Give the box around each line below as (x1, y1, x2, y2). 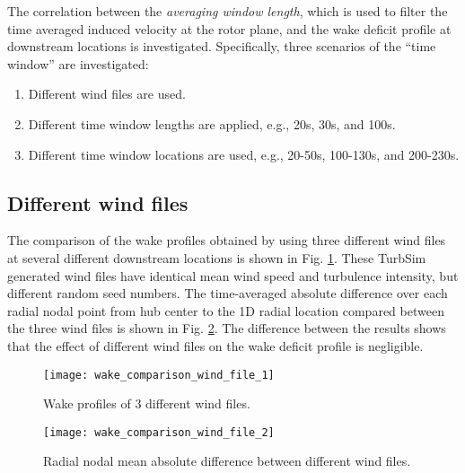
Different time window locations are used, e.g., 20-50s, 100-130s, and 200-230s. (28, 145, 460, 163)
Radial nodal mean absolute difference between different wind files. (43, 451, 411, 470)
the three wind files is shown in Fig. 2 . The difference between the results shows (7, 319, 446, 337)
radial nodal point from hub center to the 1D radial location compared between (7, 301, 444, 320)
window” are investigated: (7, 54, 149, 73)
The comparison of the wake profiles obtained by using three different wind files (7, 231, 446, 250)
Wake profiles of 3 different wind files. (43, 394, 250, 413)
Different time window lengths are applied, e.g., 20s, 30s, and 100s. (28, 114, 396, 133)
